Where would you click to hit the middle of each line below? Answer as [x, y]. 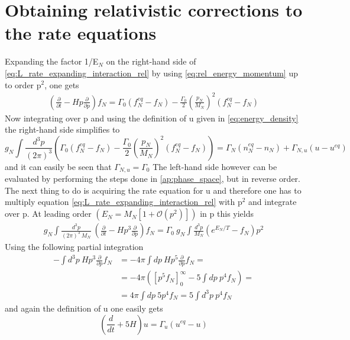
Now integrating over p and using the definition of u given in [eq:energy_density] [152, 118]
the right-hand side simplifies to [62, 129]
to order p [23, 84]
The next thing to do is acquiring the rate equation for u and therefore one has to [153, 190]
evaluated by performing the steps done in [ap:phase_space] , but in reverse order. [153, 179]
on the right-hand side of [151, 61]
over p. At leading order [48, 214]
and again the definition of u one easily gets [84, 308]
